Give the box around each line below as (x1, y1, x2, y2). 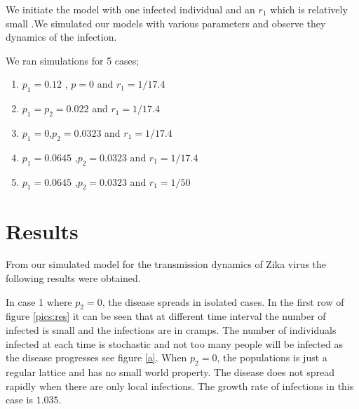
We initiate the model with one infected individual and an (6, 2, 255, 16)
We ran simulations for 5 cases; (6, 53, 140, 67)
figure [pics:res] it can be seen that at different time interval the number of (6, 309, 326, 323)
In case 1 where (6, 294, 72, 309)
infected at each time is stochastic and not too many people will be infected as (6, 336, 343, 351)
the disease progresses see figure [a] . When (6, 350, 187, 365)
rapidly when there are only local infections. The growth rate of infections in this (6, 378, 354, 393)
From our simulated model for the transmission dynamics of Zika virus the (6, 257, 327, 271)
